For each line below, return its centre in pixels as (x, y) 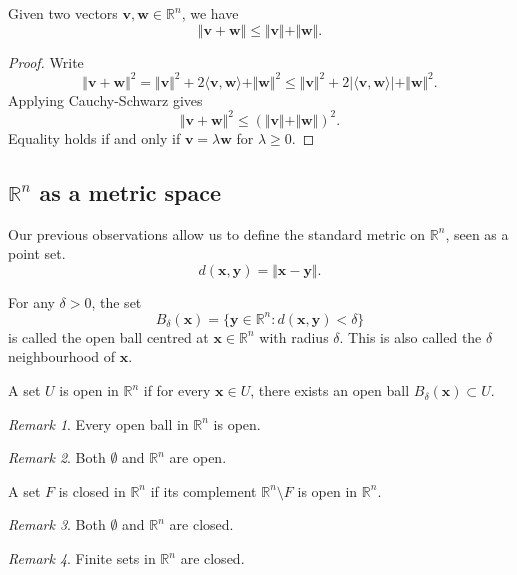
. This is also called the (410, 336)
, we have (210, 13)
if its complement (203, 490)
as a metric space (130, 191)
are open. (198, 457)
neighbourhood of (62, 356)
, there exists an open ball (330, 390)
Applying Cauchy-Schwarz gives (105, 99)
